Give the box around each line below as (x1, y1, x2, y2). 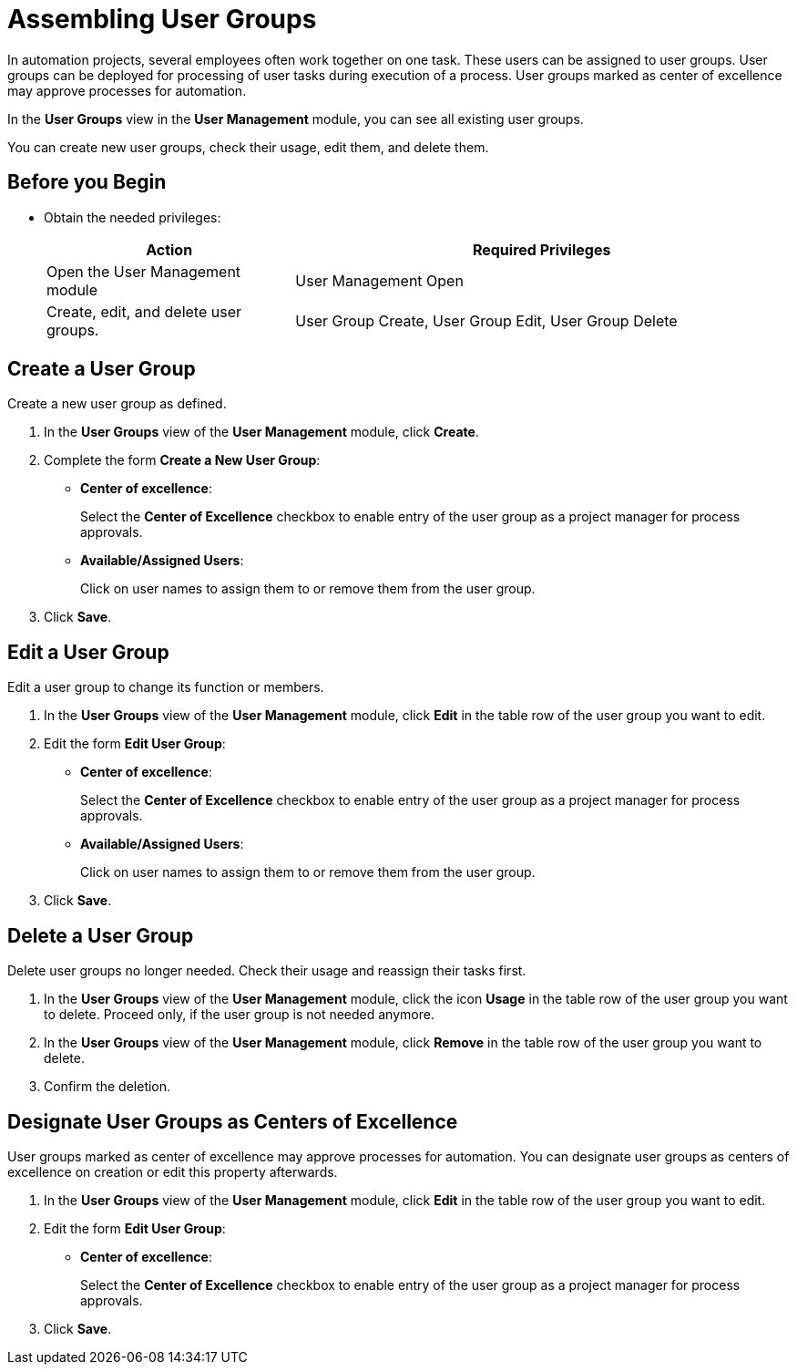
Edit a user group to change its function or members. (7, 679, 324, 696)
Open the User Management (46, 262, 241, 281)
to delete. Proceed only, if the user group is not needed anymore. (44, 1006, 434, 1023)
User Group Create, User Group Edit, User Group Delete (295, 311, 678, 330)
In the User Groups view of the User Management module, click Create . (44, 424, 479, 440)
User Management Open (295, 271, 464, 290)
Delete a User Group (7, 923, 194, 947)
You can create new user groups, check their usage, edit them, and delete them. (7, 139, 489, 155)
